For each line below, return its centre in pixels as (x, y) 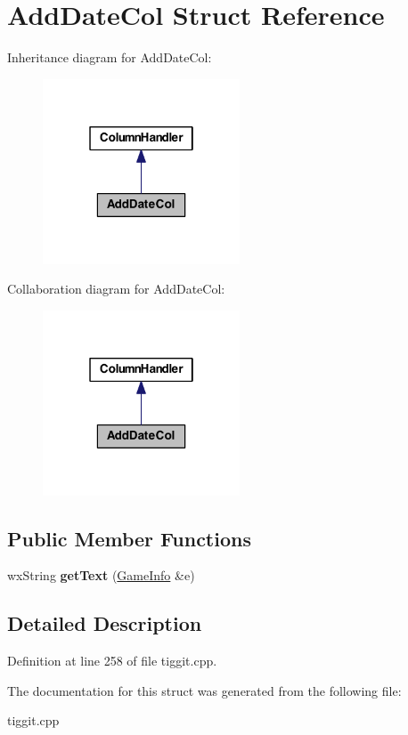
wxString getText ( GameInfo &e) (101, 575)
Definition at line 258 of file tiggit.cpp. (112, 661)
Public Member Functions (129, 538)
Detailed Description (105, 623)
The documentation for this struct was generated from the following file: (204, 690)
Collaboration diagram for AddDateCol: (116, 289)
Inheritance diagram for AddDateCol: (110, 57)
